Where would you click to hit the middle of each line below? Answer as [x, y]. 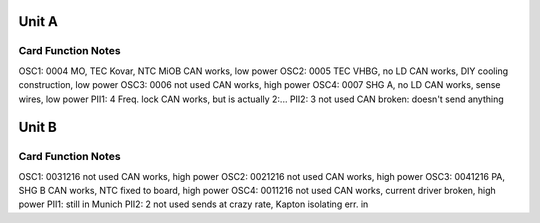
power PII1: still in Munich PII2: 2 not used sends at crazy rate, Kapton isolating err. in [193, 204]
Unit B [37, 127]
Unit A [38, 21]
